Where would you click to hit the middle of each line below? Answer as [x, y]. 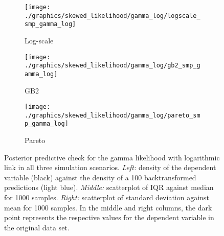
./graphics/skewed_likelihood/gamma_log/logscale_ [113, 16]
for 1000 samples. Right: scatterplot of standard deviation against [107, 197]
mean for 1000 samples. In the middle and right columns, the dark [108, 207]
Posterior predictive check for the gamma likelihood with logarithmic [112, 157]
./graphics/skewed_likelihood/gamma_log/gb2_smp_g [113, 66]
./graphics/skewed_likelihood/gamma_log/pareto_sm [113, 115]
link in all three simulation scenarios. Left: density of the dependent [110, 167]
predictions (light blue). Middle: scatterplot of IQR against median [109, 187]
